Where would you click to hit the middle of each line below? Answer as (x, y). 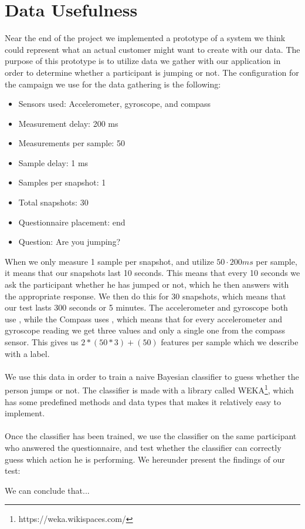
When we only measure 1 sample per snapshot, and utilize (109, 261)
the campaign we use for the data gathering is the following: (113, 84)
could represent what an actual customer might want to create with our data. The (152, 49)
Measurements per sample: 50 (72, 143)
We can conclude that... (47, 490)
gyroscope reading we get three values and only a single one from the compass (145, 330)
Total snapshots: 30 (53, 202)
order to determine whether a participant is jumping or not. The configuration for (152, 72)
